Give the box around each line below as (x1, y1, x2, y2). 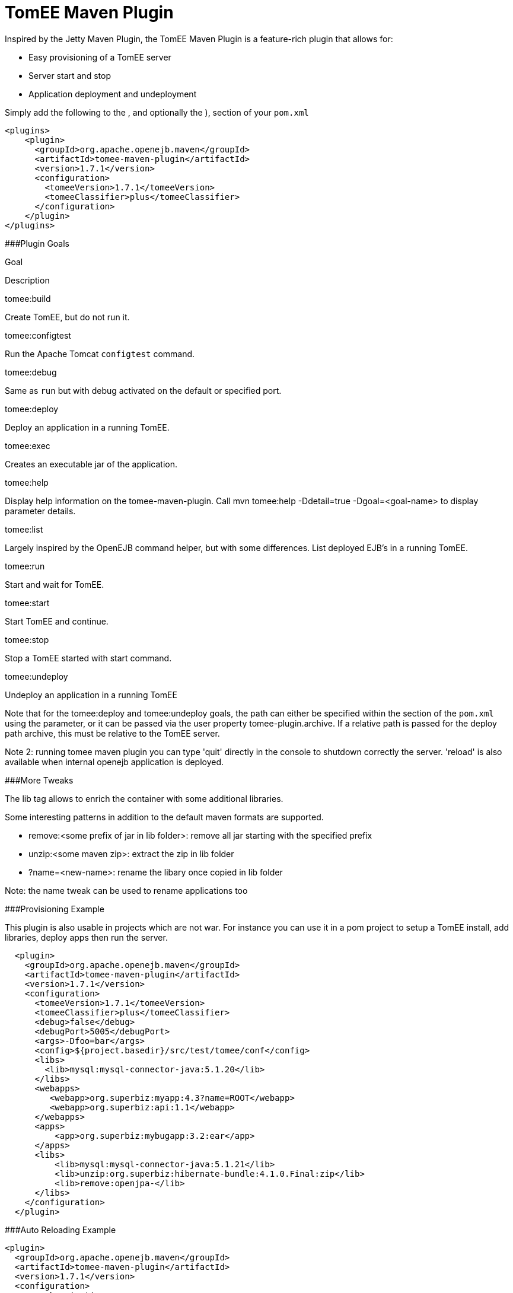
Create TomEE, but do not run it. (5, 311, 130, 322)
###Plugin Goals (5, 238, 70, 249)
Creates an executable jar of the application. (5, 458, 177, 469)
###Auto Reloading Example (5, 1224, 116, 1235)
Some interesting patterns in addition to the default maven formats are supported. (5, 811, 324, 822)
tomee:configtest (5, 330, 71, 340)
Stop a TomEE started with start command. (5, 652, 172, 663)
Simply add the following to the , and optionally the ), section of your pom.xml (5, 107, 309, 117)
